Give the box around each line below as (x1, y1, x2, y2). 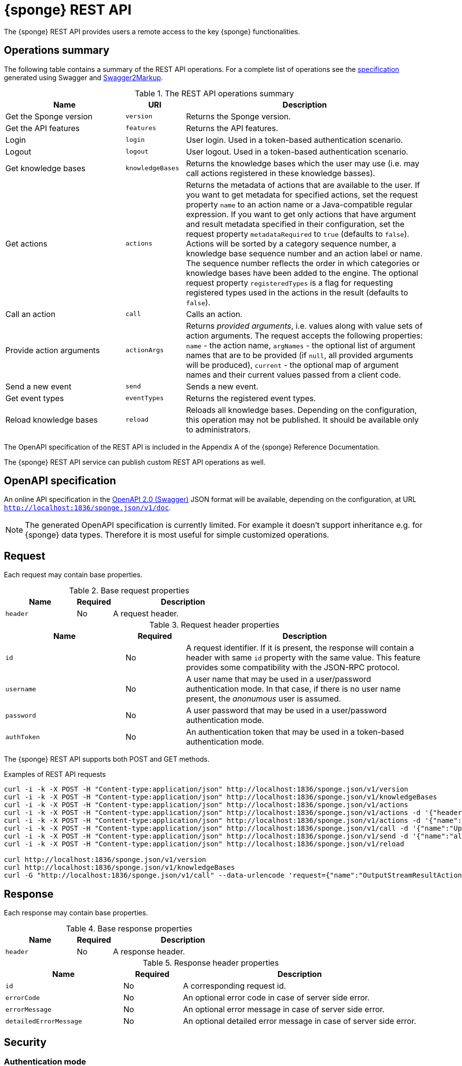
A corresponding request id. (183, 981, 286, 991)
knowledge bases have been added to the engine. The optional (186, 268, 418, 278)
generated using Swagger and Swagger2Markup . (4, 73, 163, 82)
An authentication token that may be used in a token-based (186, 727, 404, 737)
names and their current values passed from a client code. (186, 369, 401, 380)
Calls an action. (186, 309, 243, 319)
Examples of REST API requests (4, 770, 106, 779)
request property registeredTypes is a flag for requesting (186, 277, 393, 288)
